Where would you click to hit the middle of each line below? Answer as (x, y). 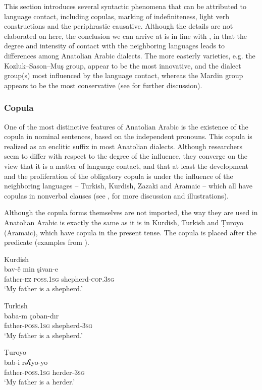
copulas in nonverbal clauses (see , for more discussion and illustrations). (116, 195)
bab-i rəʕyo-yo (26, 362)
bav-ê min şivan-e (31, 269)
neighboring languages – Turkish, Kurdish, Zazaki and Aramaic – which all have (128, 186)
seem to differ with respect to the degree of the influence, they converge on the (126, 156)
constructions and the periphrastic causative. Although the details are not (119, 26)
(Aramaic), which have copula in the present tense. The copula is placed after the (130, 232)
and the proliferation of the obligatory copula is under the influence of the (119, 176)
